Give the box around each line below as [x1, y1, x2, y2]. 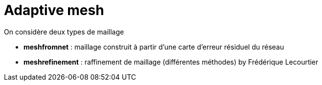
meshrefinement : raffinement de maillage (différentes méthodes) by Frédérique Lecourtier [23, 57, 319, 66]
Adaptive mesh [4, 2, 104, 18]
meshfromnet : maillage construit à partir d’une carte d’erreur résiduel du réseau [23, 42, 284, 51]
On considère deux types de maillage [4, 27, 124, 36]
